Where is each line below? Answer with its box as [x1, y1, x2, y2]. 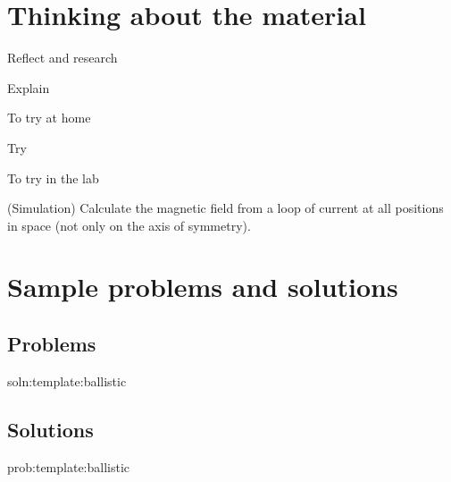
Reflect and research [7, 48, 118, 67]
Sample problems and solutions [7, 268, 398, 305]
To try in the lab [7, 168, 99, 187]
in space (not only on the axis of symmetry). [7, 216, 251, 234]
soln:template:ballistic [7, 371, 127, 390]
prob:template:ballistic [7, 457, 130, 476]
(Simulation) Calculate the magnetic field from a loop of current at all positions [7, 199, 444, 217]
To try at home [7, 108, 91, 127]
